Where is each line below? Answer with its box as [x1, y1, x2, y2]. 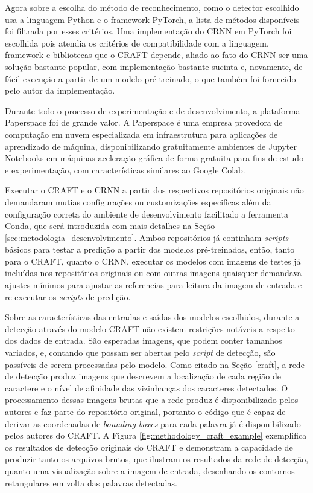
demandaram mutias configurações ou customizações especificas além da [5, 195, 271, 208]
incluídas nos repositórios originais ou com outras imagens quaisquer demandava [5, 266, 302, 279]
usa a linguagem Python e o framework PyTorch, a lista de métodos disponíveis [5, 13, 300, 25]
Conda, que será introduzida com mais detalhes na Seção [5, 219, 215, 232]
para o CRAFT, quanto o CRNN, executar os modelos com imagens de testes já [5, 254, 301, 267]
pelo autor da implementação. [5, 84, 115, 97]
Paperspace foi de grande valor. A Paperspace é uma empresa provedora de [5, 116, 283, 129]
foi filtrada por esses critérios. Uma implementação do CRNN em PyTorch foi [5, 25, 292, 37]
